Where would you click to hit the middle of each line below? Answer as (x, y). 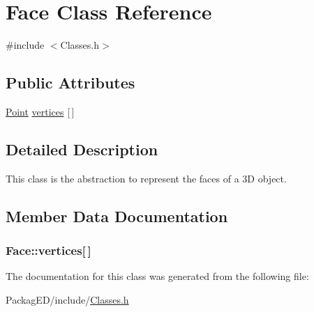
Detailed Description (82, 149)
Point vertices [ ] (40, 111)
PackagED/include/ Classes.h (67, 299)
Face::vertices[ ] (48, 250)
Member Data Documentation (117, 216)
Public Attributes (70, 83)
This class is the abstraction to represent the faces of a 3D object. (146, 178)
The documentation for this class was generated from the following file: (157, 276)
